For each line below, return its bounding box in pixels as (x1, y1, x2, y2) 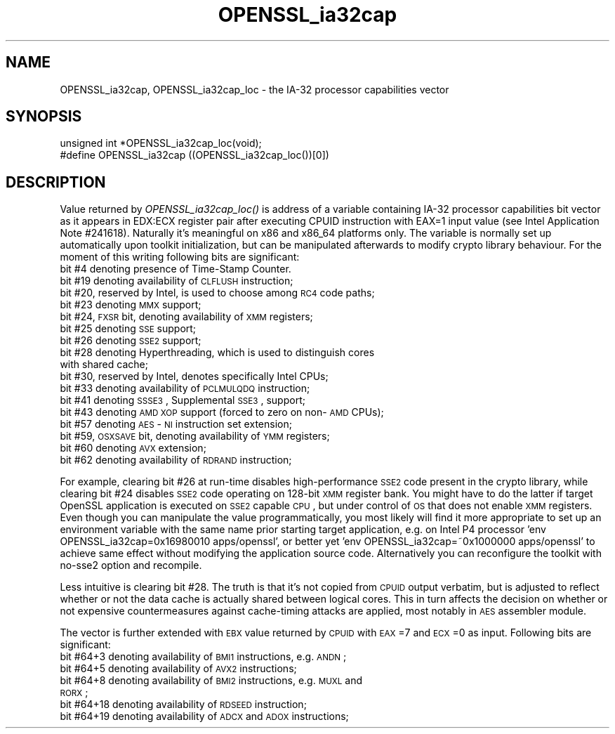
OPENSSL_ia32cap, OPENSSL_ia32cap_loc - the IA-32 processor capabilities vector (60, 83, 449, 96)
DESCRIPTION (6, 173, 106, 191)
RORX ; (60, 686, 88, 699)
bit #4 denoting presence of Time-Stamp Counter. (60, 263, 291, 275)
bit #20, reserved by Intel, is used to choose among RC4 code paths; (60, 287, 375, 299)
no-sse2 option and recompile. (60, 559, 202, 572)
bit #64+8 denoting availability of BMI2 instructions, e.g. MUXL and (60, 674, 363, 687)
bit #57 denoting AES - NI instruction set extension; (60, 418, 292, 431)
